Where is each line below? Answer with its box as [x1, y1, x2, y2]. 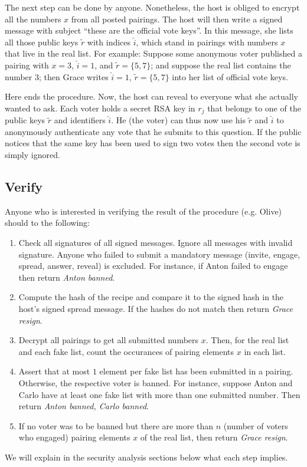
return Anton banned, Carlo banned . [18, 400, 149, 412]
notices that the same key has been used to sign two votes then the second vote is [5, 137, 301, 149]
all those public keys [5, 35, 79, 48]
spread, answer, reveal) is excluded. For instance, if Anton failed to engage [18, 259, 288, 272]
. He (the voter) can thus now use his [111, 114, 246, 126]
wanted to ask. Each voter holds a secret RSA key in [5, 101, 195, 114]
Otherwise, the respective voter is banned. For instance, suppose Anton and [18, 376, 293, 389]
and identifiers [54, 114, 106, 126]
